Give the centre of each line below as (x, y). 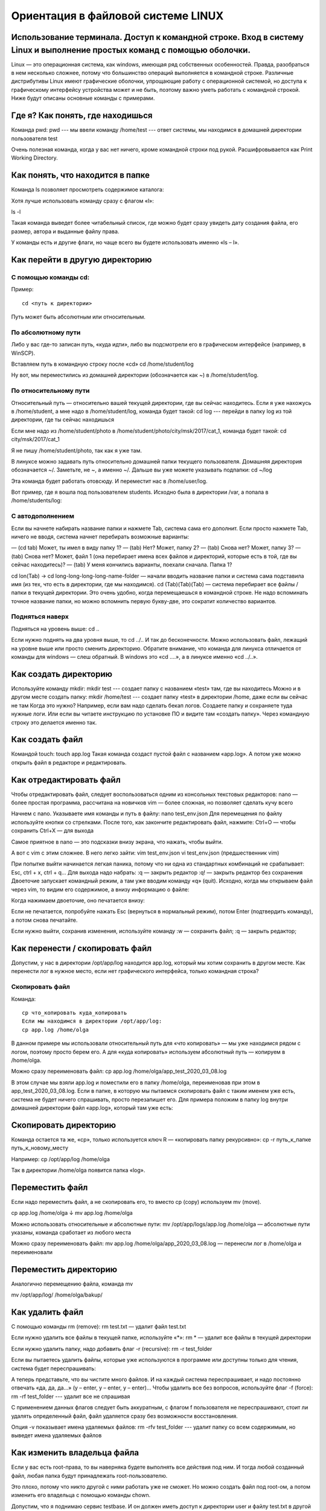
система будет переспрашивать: (53, 1368)
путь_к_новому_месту (40, 1148)
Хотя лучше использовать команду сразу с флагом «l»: (82, 201)
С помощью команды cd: (50, 277)
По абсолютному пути (46, 332)
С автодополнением (43, 516)
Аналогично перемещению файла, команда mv (72, 1284)
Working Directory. (35, 158)
